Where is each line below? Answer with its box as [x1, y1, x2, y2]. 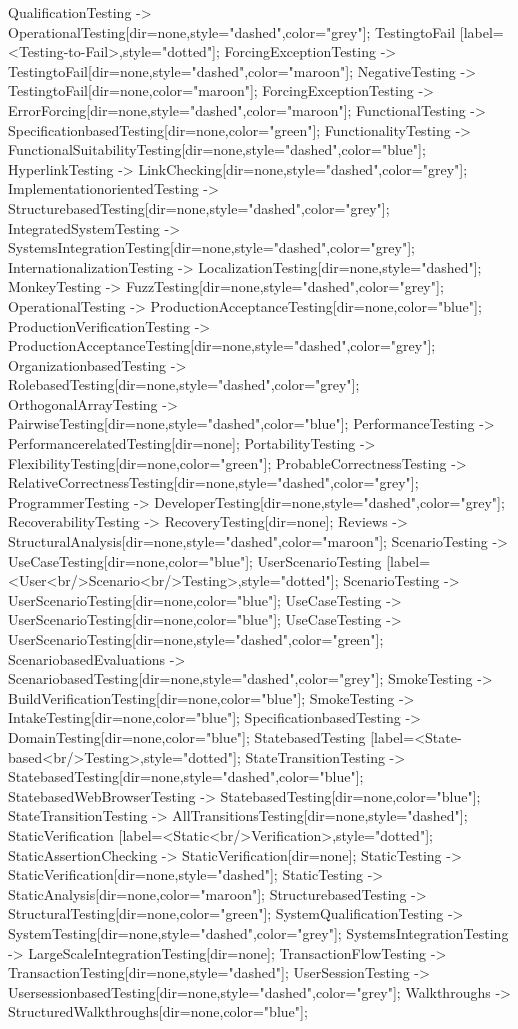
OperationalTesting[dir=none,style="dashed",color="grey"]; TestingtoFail [8, 21, 456, 42]
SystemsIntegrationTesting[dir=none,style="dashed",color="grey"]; [8, 237, 415, 258]
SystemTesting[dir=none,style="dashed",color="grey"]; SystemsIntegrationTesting [8, 922, 509, 943]
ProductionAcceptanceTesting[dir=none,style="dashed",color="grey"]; [8, 335, 436, 356]
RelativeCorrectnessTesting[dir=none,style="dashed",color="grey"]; [8, 472, 419, 493]
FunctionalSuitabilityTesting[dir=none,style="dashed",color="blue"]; [8, 139, 426, 160]
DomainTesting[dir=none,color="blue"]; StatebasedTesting [8, 726, 366, 747]
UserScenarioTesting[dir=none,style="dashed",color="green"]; [8, 629, 384, 649]
